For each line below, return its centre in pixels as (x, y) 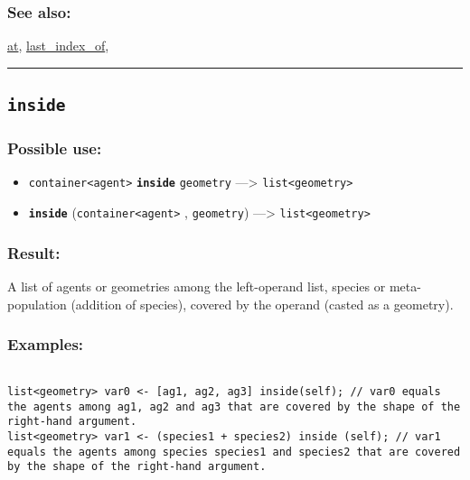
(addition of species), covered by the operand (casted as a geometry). (262, 304)
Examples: (46, 344)
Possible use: (55, 148)
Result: (34, 252)
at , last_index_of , (58, 46)
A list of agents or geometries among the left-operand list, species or (197, 286)
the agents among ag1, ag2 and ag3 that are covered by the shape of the (234, 406)
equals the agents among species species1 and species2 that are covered (234, 452)
